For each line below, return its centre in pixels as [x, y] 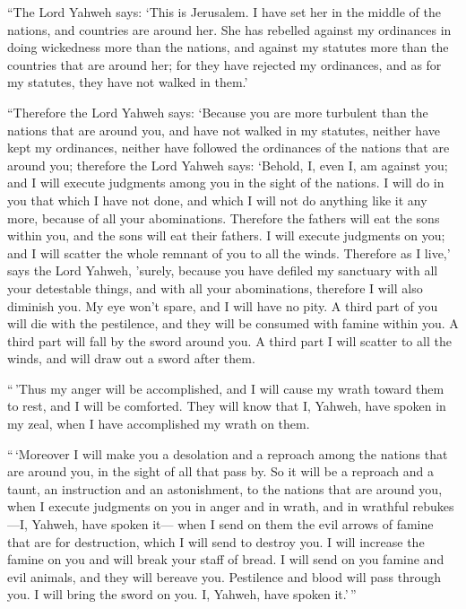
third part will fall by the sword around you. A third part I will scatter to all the [229, 340]
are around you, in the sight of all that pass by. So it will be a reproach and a [221, 471]
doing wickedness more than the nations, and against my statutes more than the [228, 47]
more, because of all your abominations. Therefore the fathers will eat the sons [224, 217]
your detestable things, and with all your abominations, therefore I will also [215, 287]
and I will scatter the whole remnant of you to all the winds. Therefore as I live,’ [229, 252]
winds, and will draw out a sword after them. [131, 358]
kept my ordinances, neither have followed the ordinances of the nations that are [229, 148]
